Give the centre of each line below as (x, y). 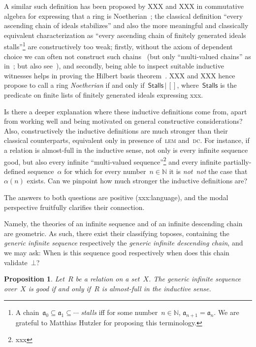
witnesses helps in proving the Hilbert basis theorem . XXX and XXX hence (120, 75)
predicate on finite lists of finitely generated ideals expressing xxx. (104, 95)
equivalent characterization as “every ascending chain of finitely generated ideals (125, 35)
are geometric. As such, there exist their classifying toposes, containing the (117, 233)
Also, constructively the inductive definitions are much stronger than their (116, 130)
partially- (237, 161)
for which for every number (105, 171)
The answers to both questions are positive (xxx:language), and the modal (116, 197)
